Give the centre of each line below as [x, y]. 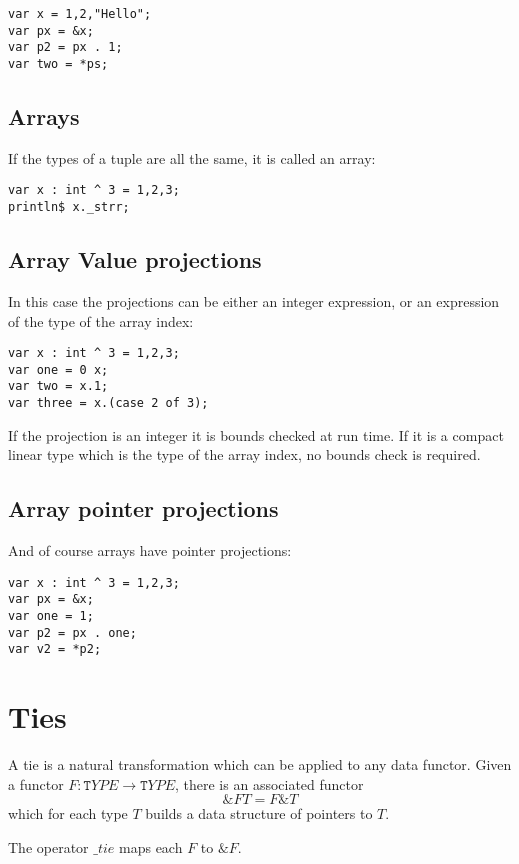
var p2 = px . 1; [65, 47]
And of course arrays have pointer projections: [150, 550]
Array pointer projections [143, 508]
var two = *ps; [58, 63]
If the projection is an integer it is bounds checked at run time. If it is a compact [256, 434]
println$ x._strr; [69, 207]
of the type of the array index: [101, 320]
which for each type [68, 813]
